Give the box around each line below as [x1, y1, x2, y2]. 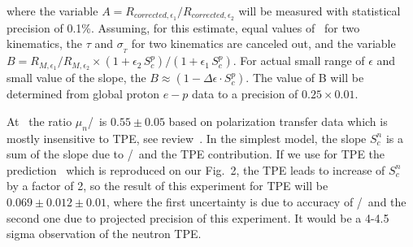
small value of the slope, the [7, 69, 146, 86]
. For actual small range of [233, 52, 365, 69]
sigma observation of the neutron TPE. [7, 225, 202, 242]
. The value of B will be [246, 69, 364, 86]
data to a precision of [192, 85, 298, 102]
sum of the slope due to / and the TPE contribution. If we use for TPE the [7, 145, 385, 162]
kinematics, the [7, 35, 83, 52]
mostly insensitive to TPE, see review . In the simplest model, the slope [7, 129, 367, 146]
